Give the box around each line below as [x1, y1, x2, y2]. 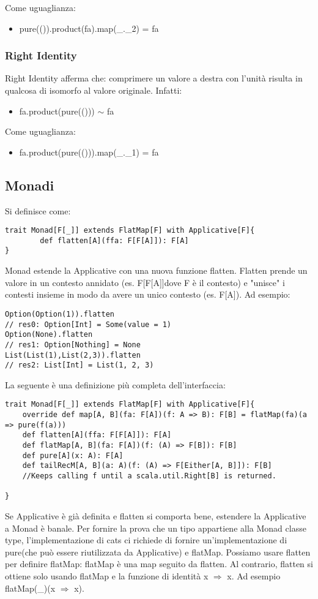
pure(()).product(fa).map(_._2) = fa [19, 21, 159, 34]
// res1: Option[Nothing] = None [5, 340, 141, 349]
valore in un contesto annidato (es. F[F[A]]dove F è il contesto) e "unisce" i [5, 276, 285, 288]
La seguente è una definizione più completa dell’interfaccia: [5, 378, 226, 391]
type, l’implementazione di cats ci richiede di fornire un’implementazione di [5, 533, 287, 546]
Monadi [5, 175, 54, 194]
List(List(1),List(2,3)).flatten [5, 350, 141, 360]
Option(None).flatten [5, 330, 93, 339]
